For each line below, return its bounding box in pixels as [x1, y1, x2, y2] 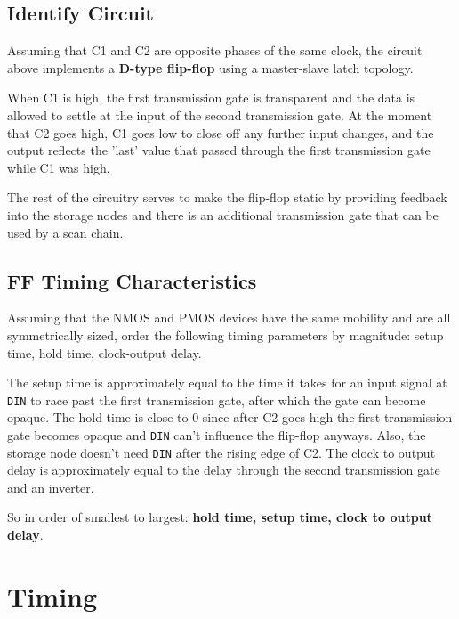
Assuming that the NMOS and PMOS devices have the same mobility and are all [7, 308, 451, 327]
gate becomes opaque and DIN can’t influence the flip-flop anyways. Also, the [7, 425, 426, 444]
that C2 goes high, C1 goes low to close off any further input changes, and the [7, 123, 434, 142]
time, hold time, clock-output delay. [7, 343, 202, 362]
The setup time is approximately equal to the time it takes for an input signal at [7, 373, 447, 392]
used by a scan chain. [7, 223, 124, 241]
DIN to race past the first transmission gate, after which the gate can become [7, 390, 426, 409]
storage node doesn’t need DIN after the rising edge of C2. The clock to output [7, 443, 436, 461]
